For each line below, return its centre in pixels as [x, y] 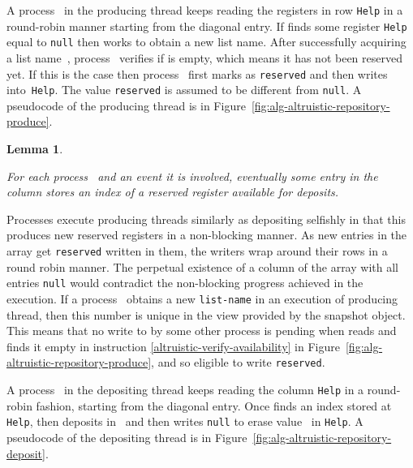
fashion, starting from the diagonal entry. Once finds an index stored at [214, 405]
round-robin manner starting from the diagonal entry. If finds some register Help [207, 26]
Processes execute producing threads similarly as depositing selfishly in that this [206, 219]
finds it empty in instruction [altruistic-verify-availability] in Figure [173, 346]
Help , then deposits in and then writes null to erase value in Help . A [185, 421]
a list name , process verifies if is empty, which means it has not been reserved [204, 57]
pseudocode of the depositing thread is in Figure [127, 437]
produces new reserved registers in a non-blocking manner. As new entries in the [207, 235]
